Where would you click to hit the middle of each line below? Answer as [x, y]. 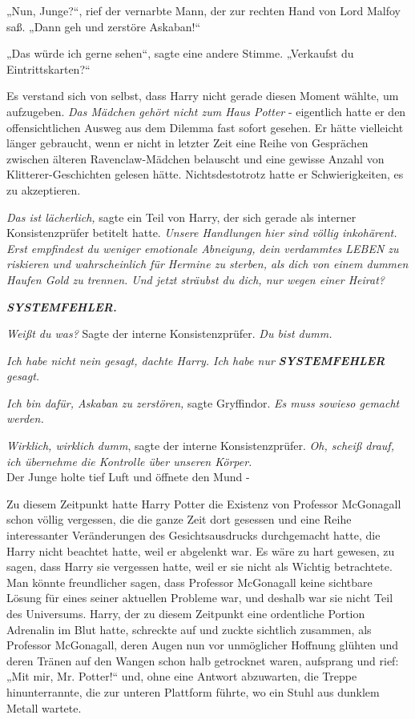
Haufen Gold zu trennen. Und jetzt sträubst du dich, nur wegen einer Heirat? [195, 279]
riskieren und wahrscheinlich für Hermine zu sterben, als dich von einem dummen [207, 264]
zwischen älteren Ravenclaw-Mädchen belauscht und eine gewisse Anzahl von [195, 158]
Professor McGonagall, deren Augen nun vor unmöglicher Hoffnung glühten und [203, 645]
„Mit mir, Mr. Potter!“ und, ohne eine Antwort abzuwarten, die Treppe [182, 676]
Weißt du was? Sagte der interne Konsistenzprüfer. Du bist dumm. [169, 333]
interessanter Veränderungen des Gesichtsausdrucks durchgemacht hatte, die [193, 535]
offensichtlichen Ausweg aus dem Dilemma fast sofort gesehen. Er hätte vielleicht [205, 127]
